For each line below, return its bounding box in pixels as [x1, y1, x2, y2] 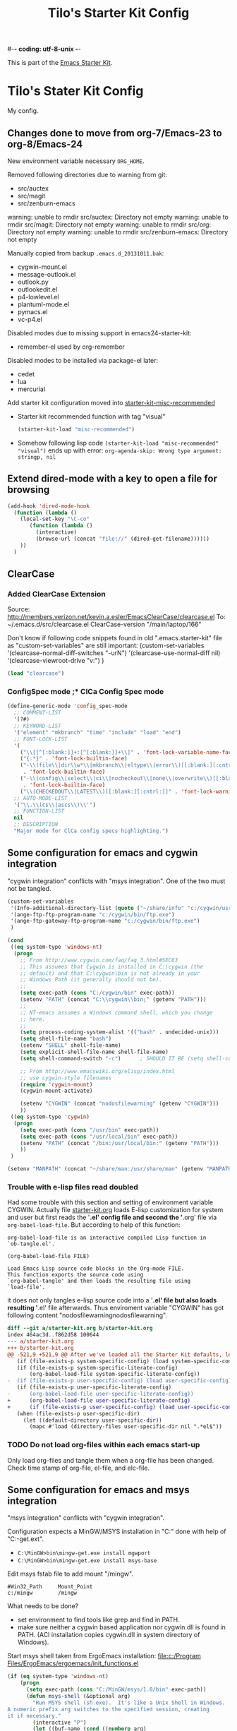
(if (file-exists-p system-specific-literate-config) [16, 1364, 178, 1371]
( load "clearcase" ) [7, 670, 65, 677]
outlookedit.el [17, 284, 58, 294]
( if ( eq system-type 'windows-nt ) [7, 1673, 109, 1680]
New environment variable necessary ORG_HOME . [7, 157, 145, 165]
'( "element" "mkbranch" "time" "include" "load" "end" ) [13, 729, 181, 736]
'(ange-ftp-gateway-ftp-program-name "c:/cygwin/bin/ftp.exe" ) [10, 918, 200, 925]
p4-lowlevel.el [17, 292, 59, 301]
